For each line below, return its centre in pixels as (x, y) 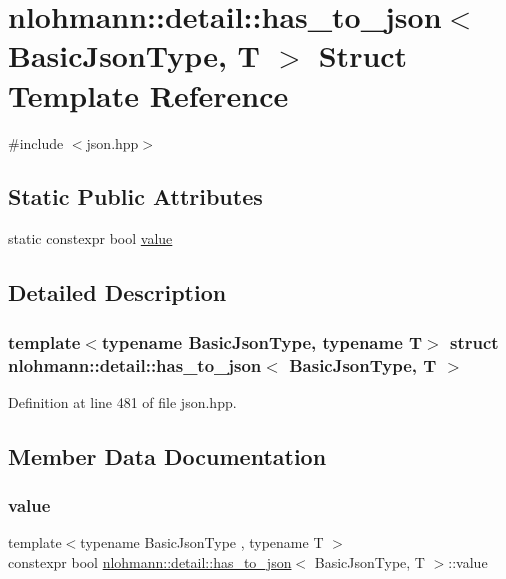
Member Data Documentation (167, 455)
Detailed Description (117, 292)
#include (36, 142)
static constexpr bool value (90, 238)
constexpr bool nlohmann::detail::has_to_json (150, 562)
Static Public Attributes (135, 196)
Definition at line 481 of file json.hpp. (122, 401)
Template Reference (148, 94)
